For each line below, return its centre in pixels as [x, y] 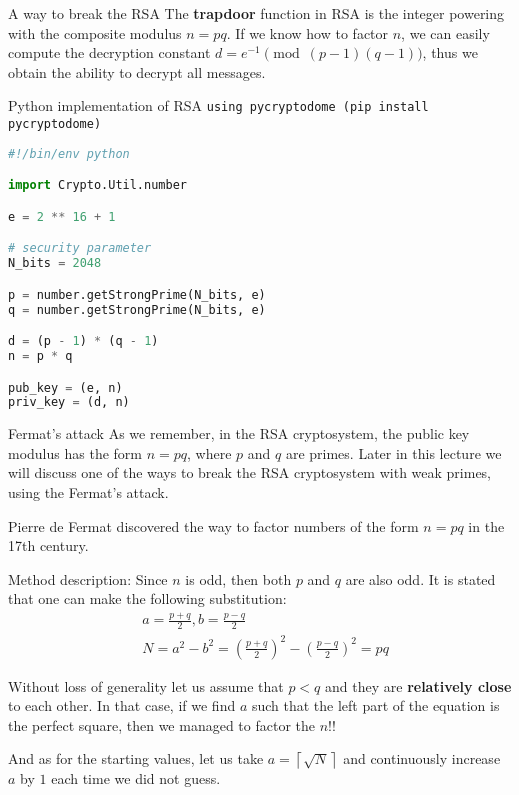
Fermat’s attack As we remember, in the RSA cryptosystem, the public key [239, 433]
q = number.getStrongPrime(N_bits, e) [137, 309]
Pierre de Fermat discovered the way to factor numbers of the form [213, 525]
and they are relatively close [418, 685]
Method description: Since [88, 578]
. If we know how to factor [307, 32]
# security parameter [80, 248]
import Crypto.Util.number [97, 185]
